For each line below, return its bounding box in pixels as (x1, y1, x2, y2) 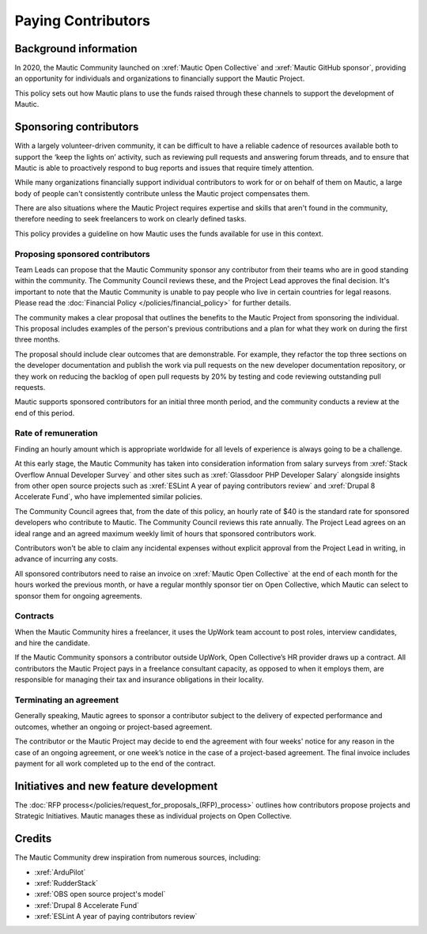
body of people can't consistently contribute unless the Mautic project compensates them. (14, 188, 310, 198)
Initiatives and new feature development (14, 779, 218, 792)
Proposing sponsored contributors (14, 248, 150, 259)
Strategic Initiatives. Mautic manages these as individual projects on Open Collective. (14, 811, 293, 821)
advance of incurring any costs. (14, 554, 119, 564)
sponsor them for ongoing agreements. (14, 591, 142, 600)
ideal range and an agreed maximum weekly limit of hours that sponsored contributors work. (14, 528, 316, 538)
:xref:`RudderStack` (34, 878, 99, 887)
